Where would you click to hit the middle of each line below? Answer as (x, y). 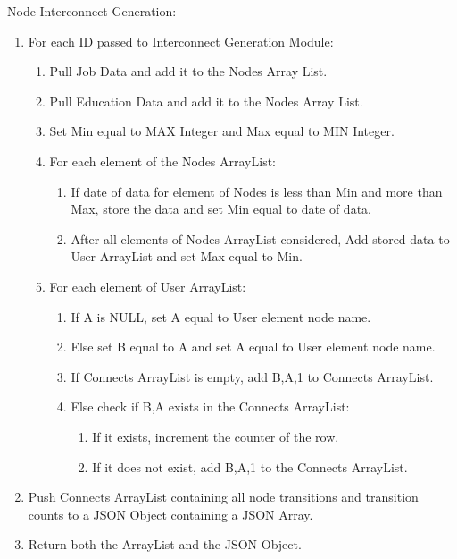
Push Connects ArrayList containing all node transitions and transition (223, 497)
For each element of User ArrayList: (148, 286)
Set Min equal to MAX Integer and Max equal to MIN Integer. (222, 131)
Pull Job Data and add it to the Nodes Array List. (188, 71)
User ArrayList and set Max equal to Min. (187, 256)
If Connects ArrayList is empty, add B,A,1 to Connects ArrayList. (252, 376)
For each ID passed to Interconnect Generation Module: (181, 41)
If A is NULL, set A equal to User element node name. (221, 316)
